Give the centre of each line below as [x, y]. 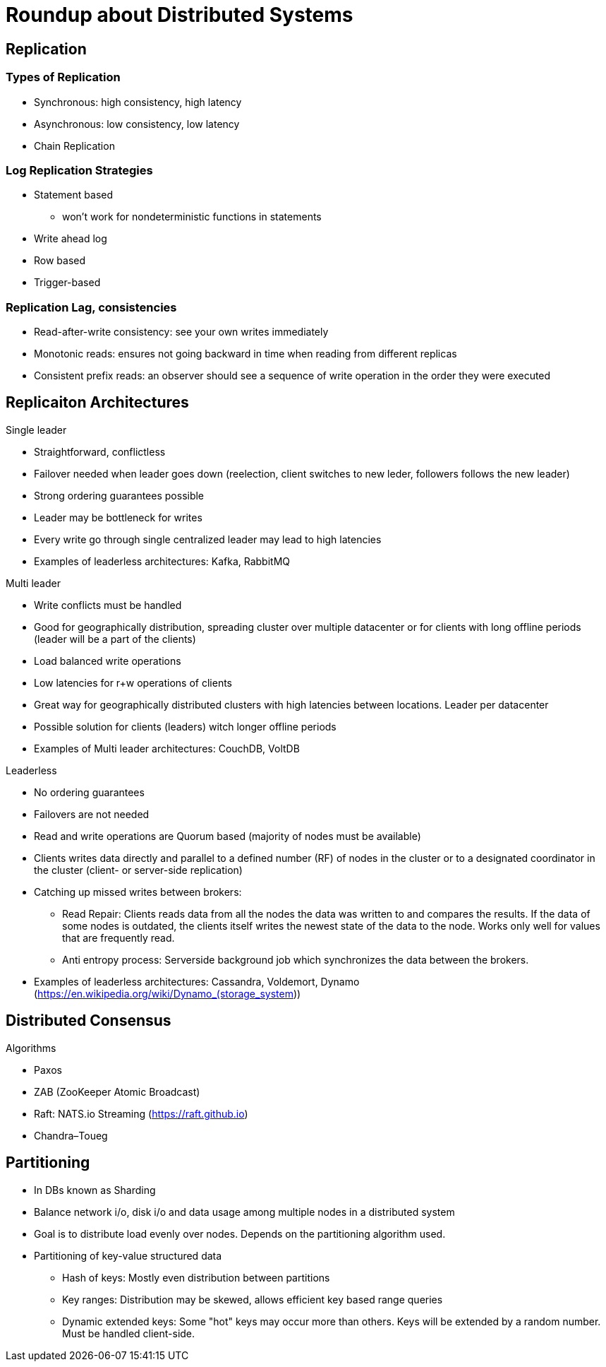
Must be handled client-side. [129, 1333]
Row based [60, 261]
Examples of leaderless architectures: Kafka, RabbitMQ [162, 561]
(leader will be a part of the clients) [115, 639]
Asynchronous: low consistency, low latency [137, 124]
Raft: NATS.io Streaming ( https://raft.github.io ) [141, 1113]
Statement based [74, 195]
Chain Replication [74, 146]
